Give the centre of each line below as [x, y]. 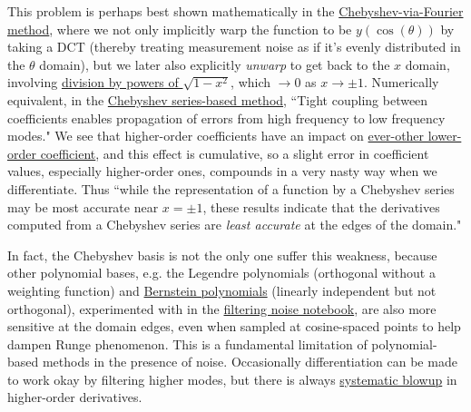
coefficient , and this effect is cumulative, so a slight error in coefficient [235, 153]
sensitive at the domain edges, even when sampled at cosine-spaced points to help [234, 326]
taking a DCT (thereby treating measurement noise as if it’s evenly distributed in [234, 47]
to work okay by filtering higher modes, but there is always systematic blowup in [232, 379]
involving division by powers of [93, 82]
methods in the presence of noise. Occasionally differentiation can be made [250, 362]
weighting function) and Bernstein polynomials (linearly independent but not [222, 290]
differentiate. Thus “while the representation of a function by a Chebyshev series [231, 188]
